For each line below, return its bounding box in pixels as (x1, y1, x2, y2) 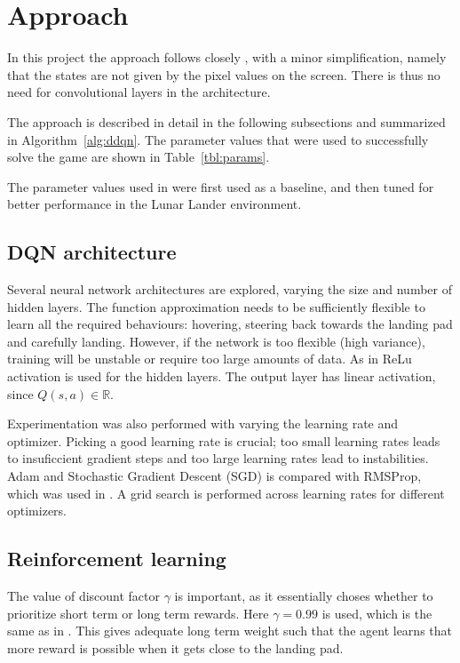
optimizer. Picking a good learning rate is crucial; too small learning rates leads (7, 431, 440, 450)
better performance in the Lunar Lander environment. (7, 195, 302, 213)
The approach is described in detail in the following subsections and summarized (7, 112, 446, 131)
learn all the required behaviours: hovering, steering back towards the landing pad (7, 315, 453, 333)
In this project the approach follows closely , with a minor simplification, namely (7, 48, 447, 67)
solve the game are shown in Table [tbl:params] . (7, 148, 270, 166)
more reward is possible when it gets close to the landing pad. (7, 638, 344, 657)
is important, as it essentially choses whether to (174, 587, 433, 604)
